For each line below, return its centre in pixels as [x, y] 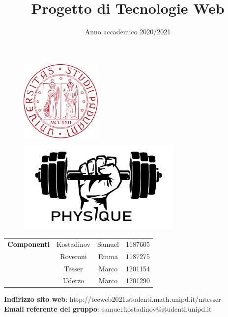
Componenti [29, 244]
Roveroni [73, 256]
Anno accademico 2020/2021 [128, 32]
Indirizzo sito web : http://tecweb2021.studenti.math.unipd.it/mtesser [113, 299]
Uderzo [73, 280]
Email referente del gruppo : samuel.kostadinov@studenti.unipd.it [108, 309]
